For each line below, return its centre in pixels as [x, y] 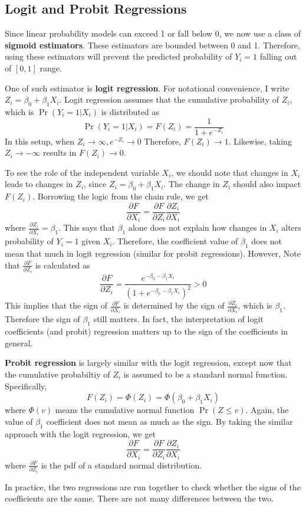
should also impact [267, 184]
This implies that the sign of [56, 305]
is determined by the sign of [174, 305]
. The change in [192, 184]
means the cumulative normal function [125, 410]
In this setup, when [40, 141]
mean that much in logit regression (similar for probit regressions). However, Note [153, 253]
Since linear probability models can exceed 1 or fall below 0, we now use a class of [153, 33]
